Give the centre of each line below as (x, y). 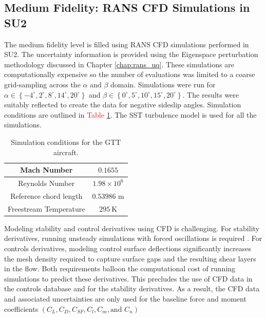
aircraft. (66, 152)
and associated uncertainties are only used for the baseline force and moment (125, 298)
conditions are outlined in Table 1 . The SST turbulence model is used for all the (130, 114)
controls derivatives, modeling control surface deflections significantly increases (128, 248)
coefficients (21, 308)
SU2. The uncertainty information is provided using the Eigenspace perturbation (131, 54)
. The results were (211, 94)
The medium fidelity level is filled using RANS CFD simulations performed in (127, 44)
